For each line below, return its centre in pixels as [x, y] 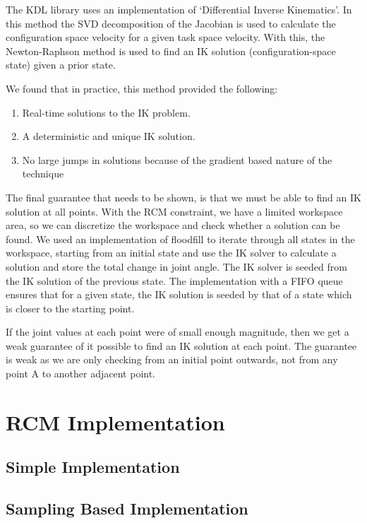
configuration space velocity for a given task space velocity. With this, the [166, 37]
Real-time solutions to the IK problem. [106, 112]
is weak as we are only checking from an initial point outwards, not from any [172, 359]
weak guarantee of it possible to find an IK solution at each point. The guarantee [181, 345]
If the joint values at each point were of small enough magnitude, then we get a [178, 332]
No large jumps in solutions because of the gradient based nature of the [177, 159]
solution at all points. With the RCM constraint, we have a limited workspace [174, 211]
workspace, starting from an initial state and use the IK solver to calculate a [171, 253]
